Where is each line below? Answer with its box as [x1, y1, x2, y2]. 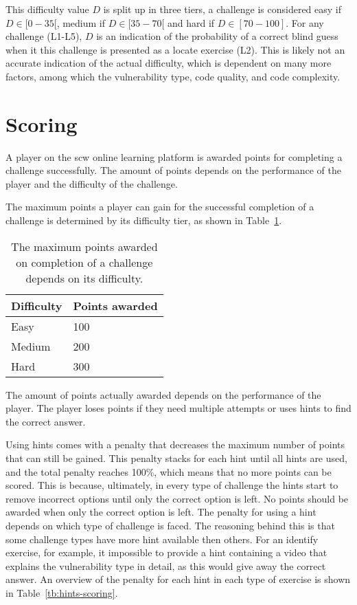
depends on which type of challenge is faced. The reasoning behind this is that [5, 518, 335, 532]
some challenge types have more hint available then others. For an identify [5, 531, 319, 546]
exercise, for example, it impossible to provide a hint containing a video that [5, 545, 327, 560]
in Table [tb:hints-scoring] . [5, 585, 118, 599]
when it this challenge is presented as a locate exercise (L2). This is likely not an [5, 42, 345, 56]
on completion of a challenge [16, 254, 153, 270]
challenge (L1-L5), [5, 29, 82, 43]
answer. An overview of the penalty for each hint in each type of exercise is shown [5, 572, 351, 586]
